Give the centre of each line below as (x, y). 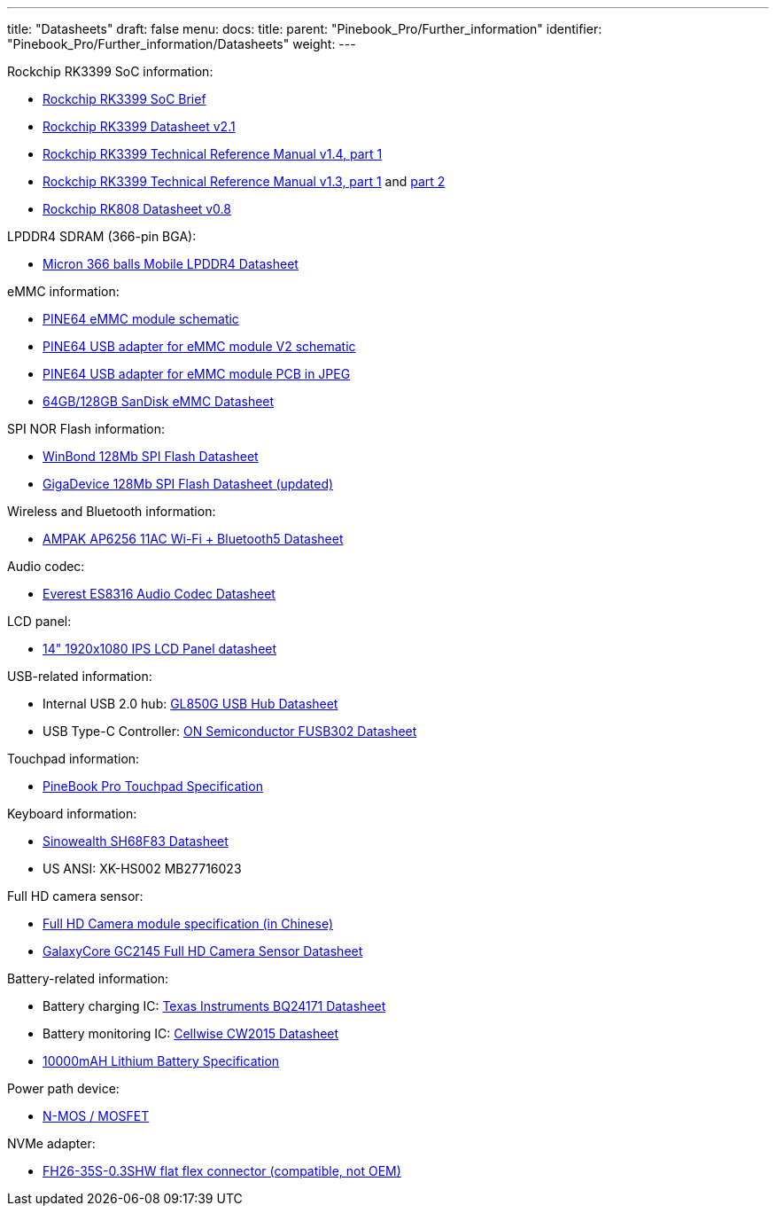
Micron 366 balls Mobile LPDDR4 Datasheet (171, 264)
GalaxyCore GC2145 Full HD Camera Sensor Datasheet (203, 951)
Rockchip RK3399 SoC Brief (124, 99)
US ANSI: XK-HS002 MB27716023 (142, 869)
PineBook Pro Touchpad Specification (153, 786)
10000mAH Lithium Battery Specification (161, 1061)
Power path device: (63, 1088)
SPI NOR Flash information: (86, 429)
